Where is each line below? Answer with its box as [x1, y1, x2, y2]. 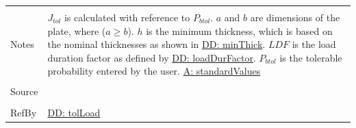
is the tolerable [279, 50, 342, 64]
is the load [292, 37, 336, 51]
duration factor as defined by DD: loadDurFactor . [47, 50, 256, 64]
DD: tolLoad [47, 105, 101, 119]
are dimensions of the [250, 10, 340, 24]
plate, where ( [47, 23, 106, 38]
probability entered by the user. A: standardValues [47, 64, 261, 78]
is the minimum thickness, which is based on [146, 23, 333, 38]
